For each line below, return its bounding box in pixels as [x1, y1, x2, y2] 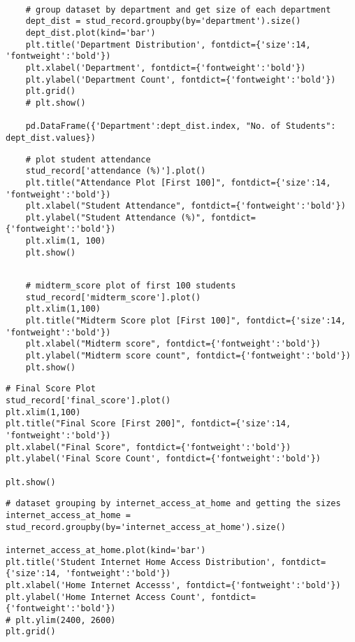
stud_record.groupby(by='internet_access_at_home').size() [6, 522, 286, 532]
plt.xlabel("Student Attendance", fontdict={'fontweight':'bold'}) [25, 201, 346, 211]
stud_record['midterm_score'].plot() [25, 292, 201, 302]
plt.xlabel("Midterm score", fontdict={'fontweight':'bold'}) [25, 339, 321, 349]
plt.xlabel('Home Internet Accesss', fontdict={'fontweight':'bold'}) [6, 580, 341, 590]
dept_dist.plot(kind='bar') [25, 27, 156, 38]
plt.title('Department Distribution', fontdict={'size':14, [25, 39, 311, 50]
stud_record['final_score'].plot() [6, 396, 171, 405]
